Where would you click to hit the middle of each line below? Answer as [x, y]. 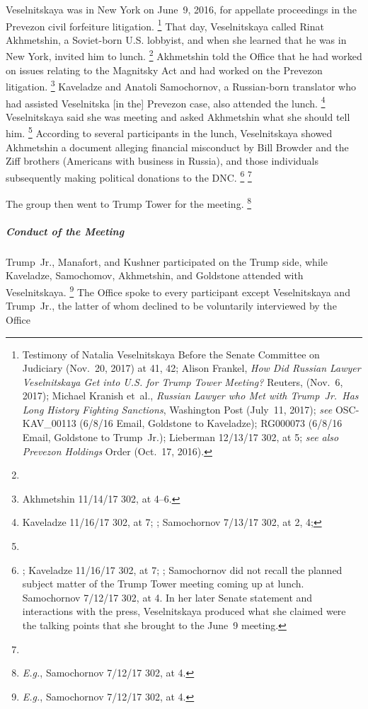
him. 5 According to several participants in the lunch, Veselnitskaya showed [169, 132]
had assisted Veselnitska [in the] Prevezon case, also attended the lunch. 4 [166, 102]
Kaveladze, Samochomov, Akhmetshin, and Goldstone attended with [155, 275]
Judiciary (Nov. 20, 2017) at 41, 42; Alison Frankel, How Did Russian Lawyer [191, 368]
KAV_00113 [49, 423]
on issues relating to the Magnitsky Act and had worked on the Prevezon [164, 70]
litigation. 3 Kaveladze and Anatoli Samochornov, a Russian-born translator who [181, 85]
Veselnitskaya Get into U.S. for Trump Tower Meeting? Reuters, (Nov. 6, [183, 381]
